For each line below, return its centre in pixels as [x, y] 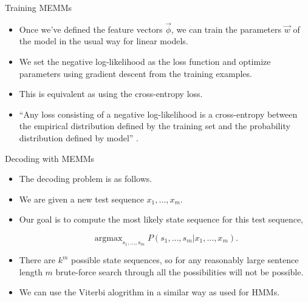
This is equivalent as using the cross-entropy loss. [111, 94]
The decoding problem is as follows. [86, 179]
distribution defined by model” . [79, 137]
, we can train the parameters [227, 29]
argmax [108, 238]
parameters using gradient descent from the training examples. [135, 73]
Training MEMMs [39, 7]
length [31, 271]
